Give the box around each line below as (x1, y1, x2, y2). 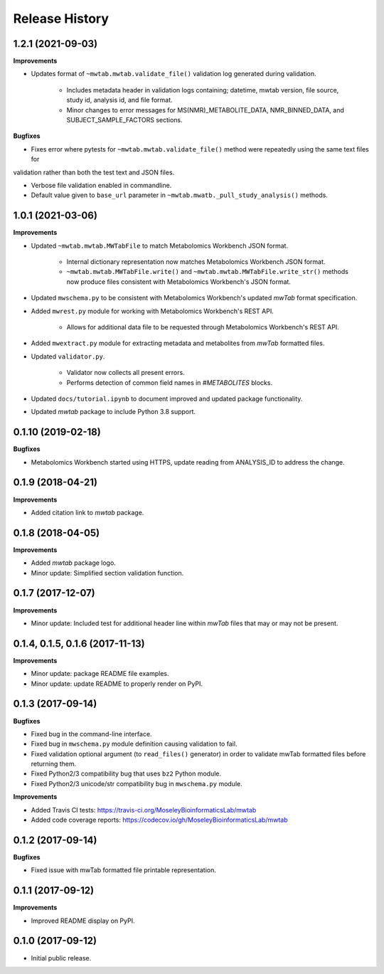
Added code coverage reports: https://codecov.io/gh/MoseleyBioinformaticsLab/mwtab (31, 815, 288, 825)
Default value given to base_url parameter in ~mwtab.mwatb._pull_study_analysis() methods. (31, 191, 329, 199)
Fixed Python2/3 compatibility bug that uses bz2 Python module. (31, 769, 222, 778)
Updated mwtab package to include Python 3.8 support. (31, 408, 196, 416)
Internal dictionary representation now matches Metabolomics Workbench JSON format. (66, 258, 326, 266)
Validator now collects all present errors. (66, 369, 185, 377)
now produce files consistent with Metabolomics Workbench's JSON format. (66, 277, 292, 286)
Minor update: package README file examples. (31, 669, 169, 678)
